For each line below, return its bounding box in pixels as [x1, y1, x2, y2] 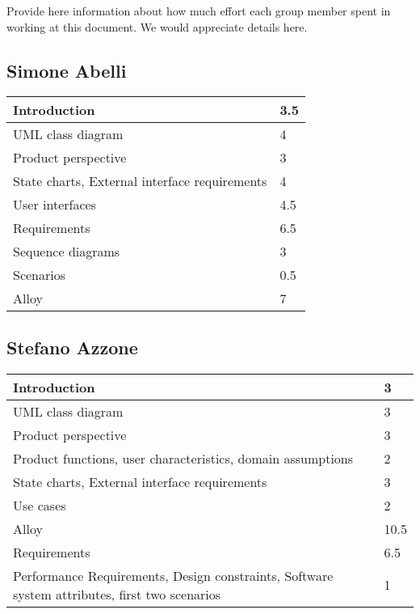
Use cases [13, 495, 66, 514]
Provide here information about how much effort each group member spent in [6, 2, 391, 19]
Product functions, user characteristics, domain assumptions [13, 448, 354, 468]
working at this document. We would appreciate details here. [6, 18, 308, 35]
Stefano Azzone [6, 334, 138, 359]
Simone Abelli [6, 57, 127, 83]
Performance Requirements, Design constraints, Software [13, 565, 334, 585]
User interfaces [13, 195, 96, 214]
